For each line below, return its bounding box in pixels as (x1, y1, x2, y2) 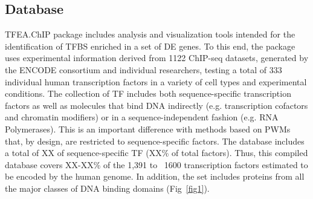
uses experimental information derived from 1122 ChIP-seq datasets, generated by (5, 51, 309, 64)
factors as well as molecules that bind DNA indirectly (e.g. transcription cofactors (5, 99, 308, 111)
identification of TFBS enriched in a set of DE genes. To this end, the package (5, 39, 295, 52)
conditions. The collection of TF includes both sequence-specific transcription (5, 87, 291, 100)
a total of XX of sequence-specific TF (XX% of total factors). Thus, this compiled (5, 146, 308, 159)
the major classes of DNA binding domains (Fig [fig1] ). (5, 181, 210, 194)
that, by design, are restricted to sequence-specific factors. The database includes (5, 134, 305, 147)
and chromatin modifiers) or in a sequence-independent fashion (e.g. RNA (5, 111, 279, 123)
